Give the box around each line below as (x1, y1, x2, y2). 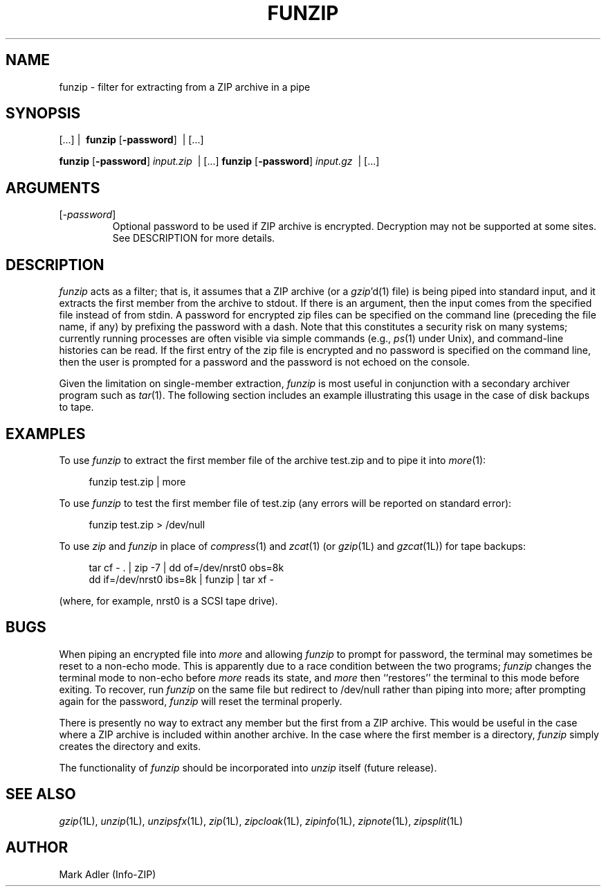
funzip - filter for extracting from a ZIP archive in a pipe (59, 80, 311, 93)
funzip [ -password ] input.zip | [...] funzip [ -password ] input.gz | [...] (59, 155, 380, 168)
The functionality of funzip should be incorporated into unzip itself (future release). (59, 761, 437, 774)
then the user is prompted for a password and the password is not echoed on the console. (59, 356, 470, 368)
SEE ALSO (6, 785, 76, 803)
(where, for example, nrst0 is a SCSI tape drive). (59, 594, 278, 607)
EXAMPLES (6, 425, 86, 443)
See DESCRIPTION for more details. (112, 232, 275, 244)
